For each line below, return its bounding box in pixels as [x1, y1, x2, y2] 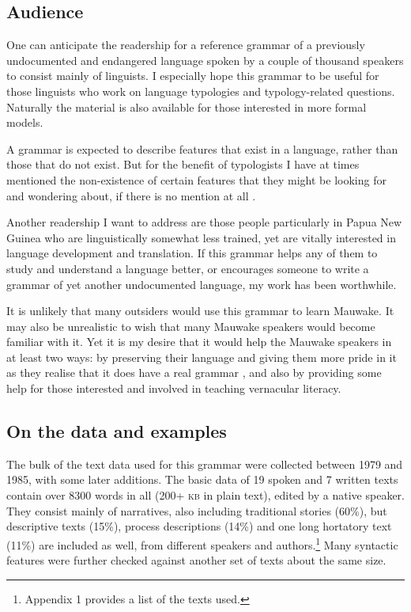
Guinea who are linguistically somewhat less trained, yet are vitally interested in [6, 229, 396, 245]
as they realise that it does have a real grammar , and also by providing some [6, 364, 382, 381]
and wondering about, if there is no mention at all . [6, 187, 256, 203]
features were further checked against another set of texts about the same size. [6, 552, 386, 568]
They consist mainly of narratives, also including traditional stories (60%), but [6, 502, 387, 519]
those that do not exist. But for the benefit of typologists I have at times [6, 156, 360, 173]
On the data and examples [6, 419, 227, 443]
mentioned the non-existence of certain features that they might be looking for [6, 171, 386, 188]
